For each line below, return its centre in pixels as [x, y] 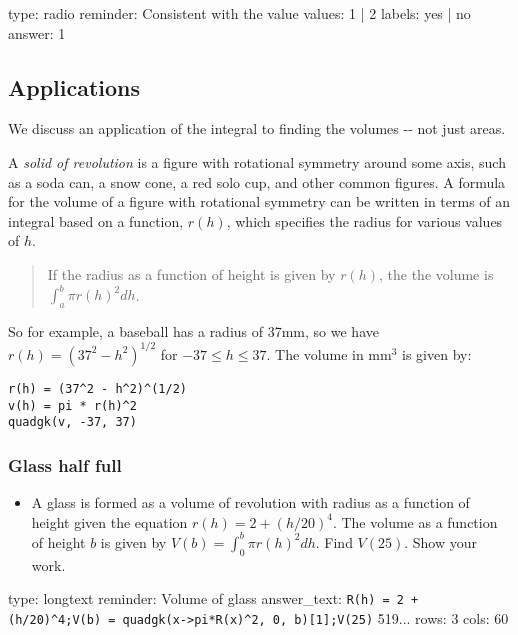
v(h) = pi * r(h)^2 [72, 405]
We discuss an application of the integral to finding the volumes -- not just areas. [257, 128]
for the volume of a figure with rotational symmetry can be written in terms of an [259, 201]
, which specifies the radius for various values [364, 220]
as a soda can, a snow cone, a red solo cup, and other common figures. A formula [257, 181]
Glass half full [65, 464]
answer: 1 [37, 32]
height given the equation [109, 521]
